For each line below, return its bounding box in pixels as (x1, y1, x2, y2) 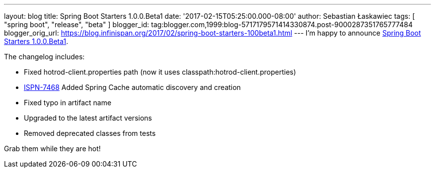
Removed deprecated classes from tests (24, 129, 156, 137)
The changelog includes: (4, 52, 85, 61)
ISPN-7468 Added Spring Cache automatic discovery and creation (24, 83, 241, 91)
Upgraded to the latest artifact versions (24, 114, 152, 122)
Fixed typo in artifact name (24, 98, 112, 107)
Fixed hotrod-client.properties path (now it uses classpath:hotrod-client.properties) (24, 68, 296, 76)
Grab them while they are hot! (4, 144, 101, 153)
